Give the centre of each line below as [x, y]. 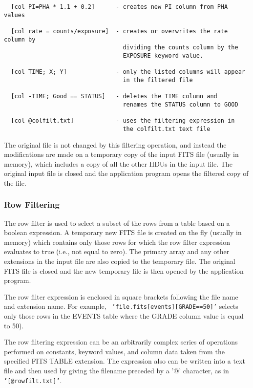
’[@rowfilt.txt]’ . [33, 380]
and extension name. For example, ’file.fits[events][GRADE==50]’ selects [121, 306]
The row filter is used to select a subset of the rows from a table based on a [117, 223]
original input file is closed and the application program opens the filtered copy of [126, 173]
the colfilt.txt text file [167, 129]
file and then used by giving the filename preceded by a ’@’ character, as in [116, 371]
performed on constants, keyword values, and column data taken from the [114, 351]
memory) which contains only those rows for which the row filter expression [117, 242]
